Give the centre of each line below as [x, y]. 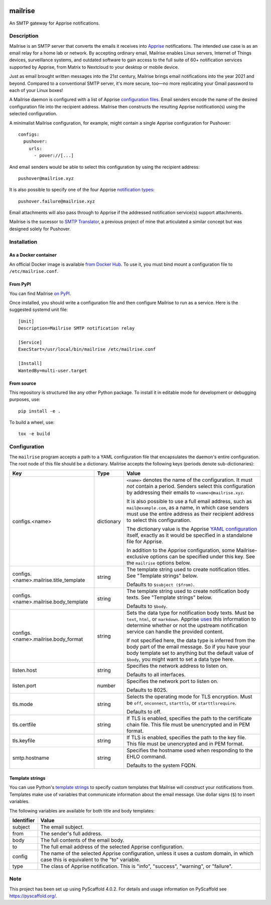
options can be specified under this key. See [202, 557]
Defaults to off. [144, 712]
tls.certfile [24, 725]
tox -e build [34, 434]
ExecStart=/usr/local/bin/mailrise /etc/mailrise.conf [87, 349]
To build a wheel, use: [32, 423]
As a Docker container [33, 255]
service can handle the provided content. [175, 632]
